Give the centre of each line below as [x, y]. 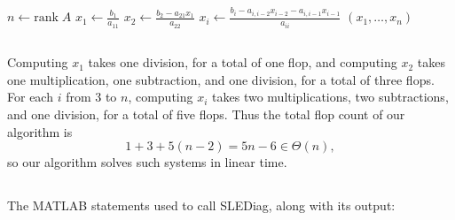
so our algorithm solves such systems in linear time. [147, 162]
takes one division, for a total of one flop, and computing [243, 62]
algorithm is [40, 131]
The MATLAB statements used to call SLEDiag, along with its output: [201, 205]
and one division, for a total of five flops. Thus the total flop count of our [206, 114]
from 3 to [91, 97]
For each [30, 97]
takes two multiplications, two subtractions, [330, 97]
